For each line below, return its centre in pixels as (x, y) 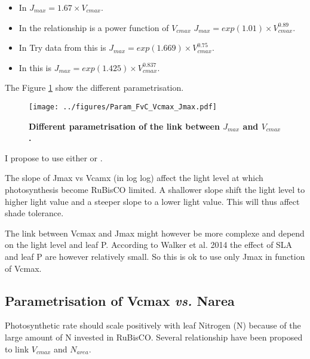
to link (17, 349)
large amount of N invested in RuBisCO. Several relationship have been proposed (154, 337)
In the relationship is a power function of (94, 27)
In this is (35, 67)
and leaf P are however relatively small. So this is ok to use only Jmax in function (155, 256)
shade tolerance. (34, 213)
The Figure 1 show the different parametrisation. (94, 88)
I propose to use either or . (54, 157)
